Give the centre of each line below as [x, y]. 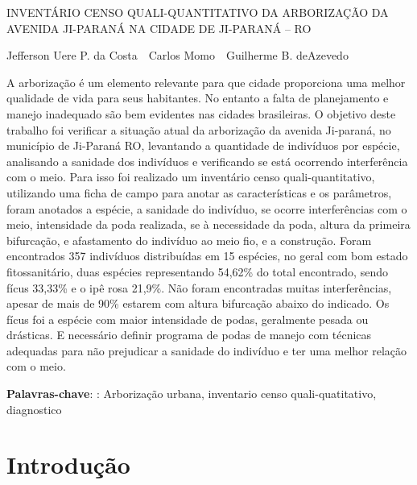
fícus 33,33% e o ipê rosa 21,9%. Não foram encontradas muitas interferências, [199, 287]
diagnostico [34, 409]
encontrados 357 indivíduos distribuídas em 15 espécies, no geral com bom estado [207, 256]
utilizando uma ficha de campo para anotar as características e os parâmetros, [199, 192]
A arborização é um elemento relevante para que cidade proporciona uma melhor [206, 82]
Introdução [68, 464]
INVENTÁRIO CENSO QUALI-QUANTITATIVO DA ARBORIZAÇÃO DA [198, 12]
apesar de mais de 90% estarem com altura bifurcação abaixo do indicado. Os [198, 303]
